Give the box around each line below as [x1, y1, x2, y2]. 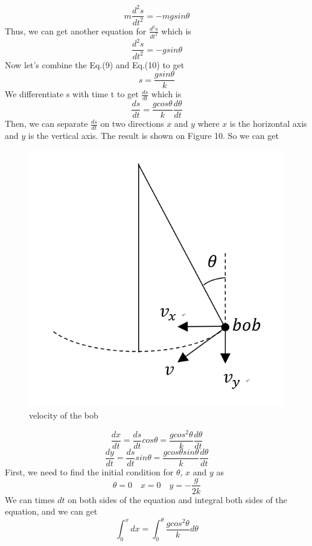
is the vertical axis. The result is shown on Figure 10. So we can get [28, 129, 279, 142]
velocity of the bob [29, 409, 98, 422]
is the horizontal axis [229, 117, 307, 130]
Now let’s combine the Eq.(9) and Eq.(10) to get [5, 58, 185, 71]
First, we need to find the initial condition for [5, 465, 174, 478]
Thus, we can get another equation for [5, 24, 147, 37]
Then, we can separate [5, 117, 88, 130]
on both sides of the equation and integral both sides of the [68, 493, 287, 506]
